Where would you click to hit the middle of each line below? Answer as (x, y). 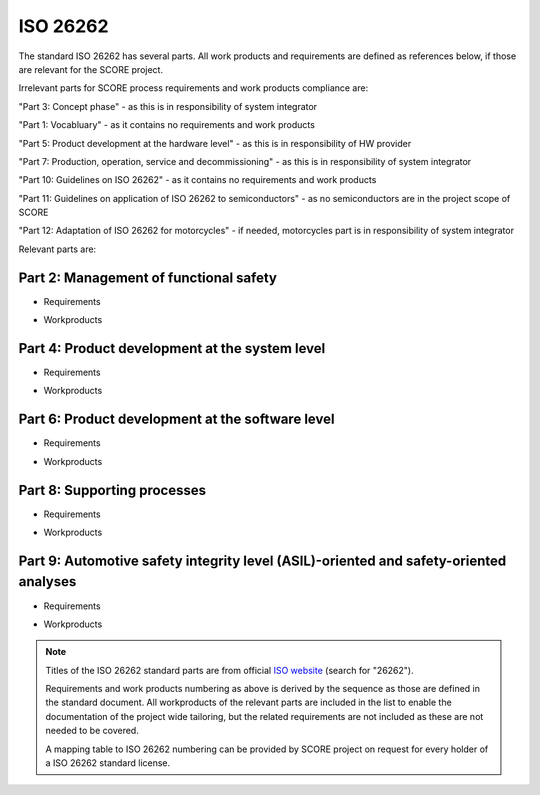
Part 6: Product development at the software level (176, 419)
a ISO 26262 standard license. (108, 763)
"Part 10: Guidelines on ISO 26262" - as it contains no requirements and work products (197, 180)
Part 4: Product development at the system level (172, 348)
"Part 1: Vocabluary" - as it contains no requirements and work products (166, 125)
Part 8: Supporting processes (112, 490)
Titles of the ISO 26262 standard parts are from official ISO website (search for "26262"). (229, 670)
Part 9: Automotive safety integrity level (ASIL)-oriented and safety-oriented (262, 560)
